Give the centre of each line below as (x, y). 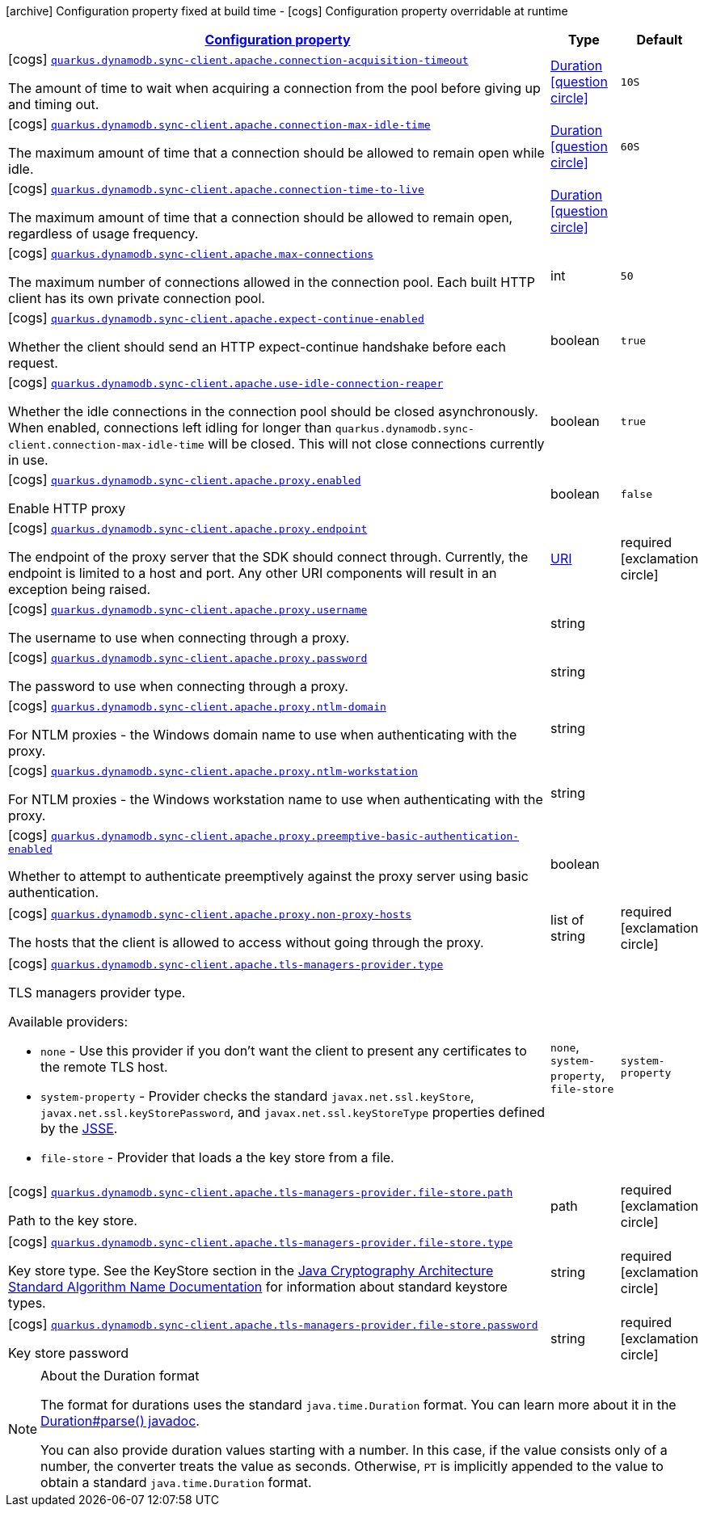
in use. (28, 460)
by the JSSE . (79, 1128)
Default (660, 40)
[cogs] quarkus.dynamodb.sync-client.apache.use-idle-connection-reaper (226, 382)
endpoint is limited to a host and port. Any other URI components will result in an (253, 573)
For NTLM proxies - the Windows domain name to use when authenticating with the (263, 735)
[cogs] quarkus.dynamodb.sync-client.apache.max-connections (191, 253)
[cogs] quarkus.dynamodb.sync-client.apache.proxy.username (188, 609)
